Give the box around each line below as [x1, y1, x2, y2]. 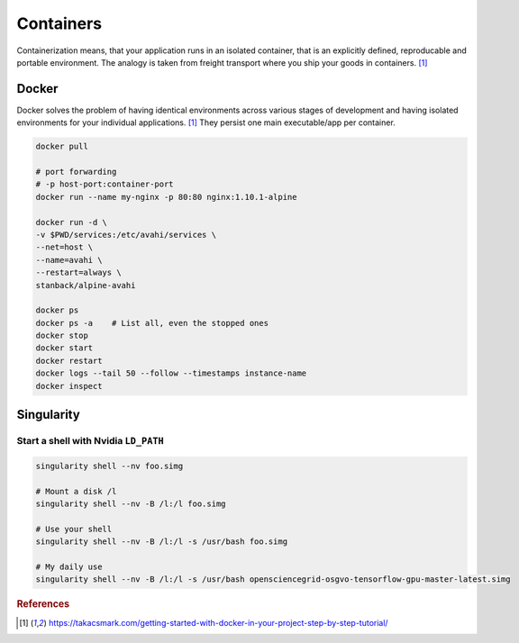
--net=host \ [35, 242, 94, 252]
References [16, 598, 70, 611]
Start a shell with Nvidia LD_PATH [16, 435, 164, 448]
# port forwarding [35, 167, 117, 177]
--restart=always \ [35, 267, 122, 278]
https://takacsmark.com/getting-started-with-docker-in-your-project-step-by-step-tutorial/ [48, 617, 388, 628]
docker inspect [35, 381, 103, 391]
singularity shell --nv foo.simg [35, 460, 184, 471]
